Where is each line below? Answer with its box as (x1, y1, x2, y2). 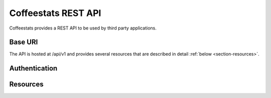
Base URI (9, 38, 38, 46)
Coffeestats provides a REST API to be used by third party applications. (9, 25, 157, 31)
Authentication (9, 64, 58, 72)
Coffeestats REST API (9, 7, 101, 18)
